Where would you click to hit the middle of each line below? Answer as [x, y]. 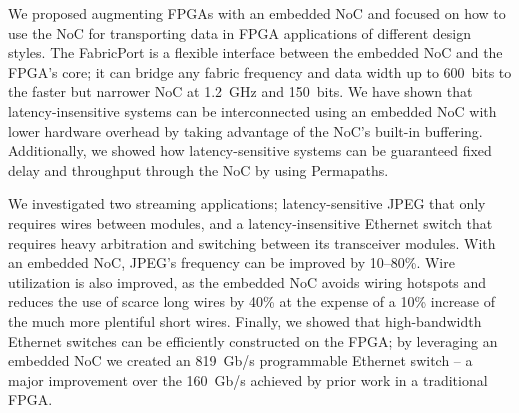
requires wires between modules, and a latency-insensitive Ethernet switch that [250, 222]
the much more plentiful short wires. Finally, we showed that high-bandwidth [245, 320]
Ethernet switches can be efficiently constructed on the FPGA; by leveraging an [253, 340]
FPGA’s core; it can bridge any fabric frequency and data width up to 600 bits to [260, 71]
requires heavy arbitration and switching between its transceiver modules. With [252, 242]
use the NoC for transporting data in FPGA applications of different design [239, 32]
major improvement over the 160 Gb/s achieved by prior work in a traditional [248, 379]
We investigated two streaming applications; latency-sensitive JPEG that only [247, 203]
